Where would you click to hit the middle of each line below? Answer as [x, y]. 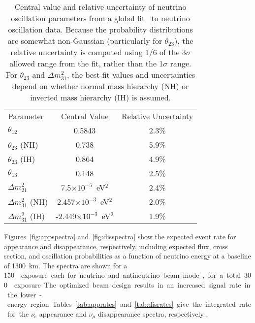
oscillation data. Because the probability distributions [100, 29]
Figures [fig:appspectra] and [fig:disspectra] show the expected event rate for [120, 236]
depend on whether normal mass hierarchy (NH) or [100, 86]
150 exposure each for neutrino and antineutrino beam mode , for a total [123, 275]
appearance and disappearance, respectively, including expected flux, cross [116, 246]
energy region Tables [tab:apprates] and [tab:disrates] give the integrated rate [129, 304]
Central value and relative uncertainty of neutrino [100, 7]
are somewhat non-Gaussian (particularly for [85, 41]
